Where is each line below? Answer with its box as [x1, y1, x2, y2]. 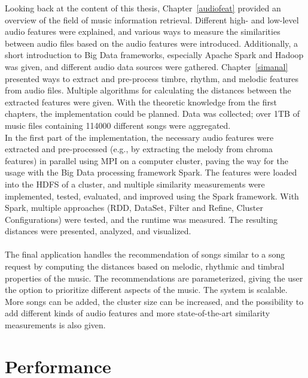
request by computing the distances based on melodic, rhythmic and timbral [5, 260, 285, 273]
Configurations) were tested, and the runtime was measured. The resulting [5, 213, 277, 225]
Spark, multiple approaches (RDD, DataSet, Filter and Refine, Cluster [5, 201, 264, 214]
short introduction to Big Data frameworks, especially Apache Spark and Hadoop [5, 49, 304, 61]
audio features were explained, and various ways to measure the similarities [5, 25, 280, 38]
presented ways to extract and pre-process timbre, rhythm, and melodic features [5, 72, 299, 84]
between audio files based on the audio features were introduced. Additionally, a [5, 37, 298, 49]
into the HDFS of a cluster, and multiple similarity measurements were [5, 177, 265, 190]
